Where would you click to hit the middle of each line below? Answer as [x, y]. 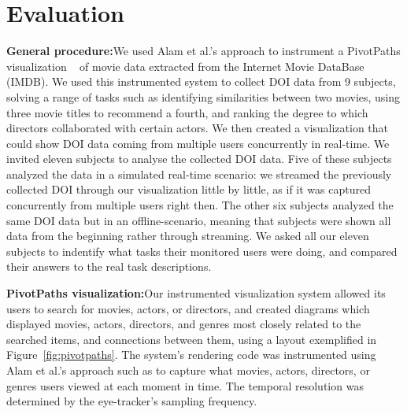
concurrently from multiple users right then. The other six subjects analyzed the [200, 205]
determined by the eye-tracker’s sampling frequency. [132, 401]
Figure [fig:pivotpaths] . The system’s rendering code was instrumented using [191, 355]
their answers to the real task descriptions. [109, 266]
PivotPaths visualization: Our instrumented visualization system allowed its [196, 293]
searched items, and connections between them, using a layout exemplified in [192, 339]
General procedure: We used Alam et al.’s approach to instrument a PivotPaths [203, 51]
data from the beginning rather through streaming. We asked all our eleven [188, 236]
